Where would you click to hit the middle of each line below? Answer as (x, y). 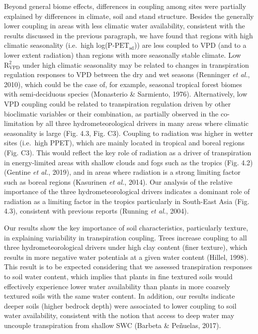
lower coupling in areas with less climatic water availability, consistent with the (125, 26)
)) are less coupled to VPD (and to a (190, 45)
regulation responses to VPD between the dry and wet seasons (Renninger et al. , (127, 74)
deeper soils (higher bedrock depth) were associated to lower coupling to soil (120, 305)
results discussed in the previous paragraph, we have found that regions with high (129, 35)
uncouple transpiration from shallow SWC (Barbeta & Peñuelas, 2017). (113, 325)
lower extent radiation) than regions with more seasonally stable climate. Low (123, 55)
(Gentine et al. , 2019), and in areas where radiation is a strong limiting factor (122, 172)
